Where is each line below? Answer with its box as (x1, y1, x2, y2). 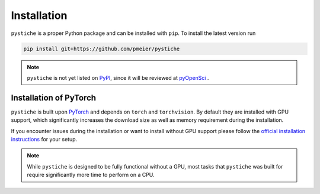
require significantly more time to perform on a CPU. (27, 172, 155, 179)
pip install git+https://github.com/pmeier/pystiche (23, 45, 180, 52)
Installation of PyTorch (11, 92, 97, 103)
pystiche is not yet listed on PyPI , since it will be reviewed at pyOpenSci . (27, 74, 209, 81)
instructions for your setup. (11, 135, 78, 143)
